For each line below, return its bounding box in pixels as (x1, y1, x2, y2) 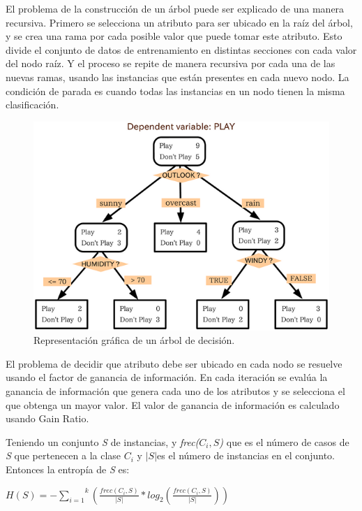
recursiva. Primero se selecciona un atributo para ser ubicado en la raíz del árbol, (6, 15, 353, 29)
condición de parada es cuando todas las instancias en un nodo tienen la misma (6, 83, 345, 98)
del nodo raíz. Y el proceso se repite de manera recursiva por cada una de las (6, 56, 335, 71)
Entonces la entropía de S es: (6, 462, 130, 477)
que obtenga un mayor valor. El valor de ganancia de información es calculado (6, 397, 340, 412)
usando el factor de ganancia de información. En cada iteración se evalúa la (6, 370, 328, 384)
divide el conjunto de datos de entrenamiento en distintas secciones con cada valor (6, 42, 357, 57)
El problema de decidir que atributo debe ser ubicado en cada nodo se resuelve (6, 356, 342, 370)
